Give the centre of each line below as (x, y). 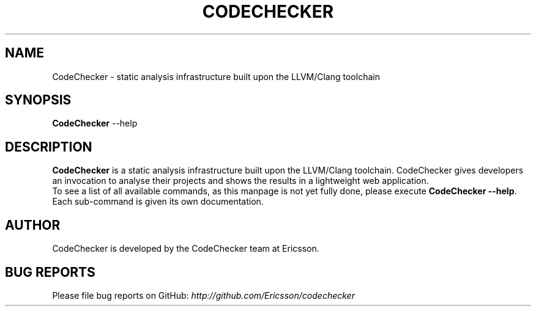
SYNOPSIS (38, 100)
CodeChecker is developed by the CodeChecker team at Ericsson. (186, 249)
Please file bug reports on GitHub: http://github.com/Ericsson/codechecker (203, 295)
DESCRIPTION (49, 147)
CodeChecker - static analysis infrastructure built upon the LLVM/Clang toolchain (216, 76)
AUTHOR (33, 225)
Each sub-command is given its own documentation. (158, 202)
